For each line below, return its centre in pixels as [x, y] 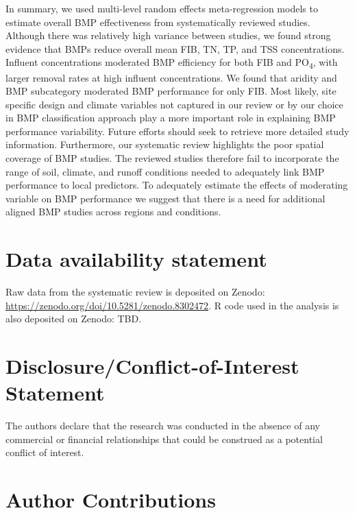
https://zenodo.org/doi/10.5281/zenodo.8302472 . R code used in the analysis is [172, 305]
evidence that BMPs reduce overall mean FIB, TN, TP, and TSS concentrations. [175, 48]
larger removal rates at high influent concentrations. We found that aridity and [171, 77]
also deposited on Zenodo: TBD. [74, 319]
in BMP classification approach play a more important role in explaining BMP [171, 118]
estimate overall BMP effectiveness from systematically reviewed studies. [158, 22]
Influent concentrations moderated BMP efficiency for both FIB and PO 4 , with [172, 63]
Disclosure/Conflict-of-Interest [152, 366]
